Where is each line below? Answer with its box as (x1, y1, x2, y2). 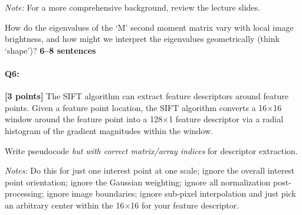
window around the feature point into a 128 (5, 113, 163, 125)
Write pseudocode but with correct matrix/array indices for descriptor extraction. (5, 144, 298, 157)
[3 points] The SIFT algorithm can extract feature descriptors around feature (5, 90, 288, 102)
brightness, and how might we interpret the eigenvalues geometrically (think (5, 32, 280, 45)
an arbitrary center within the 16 (5, 198, 124, 211)
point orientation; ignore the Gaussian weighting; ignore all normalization (5, 175, 271, 188)
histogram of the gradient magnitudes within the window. (5, 124, 213, 136)
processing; (5, 187, 44, 200)
